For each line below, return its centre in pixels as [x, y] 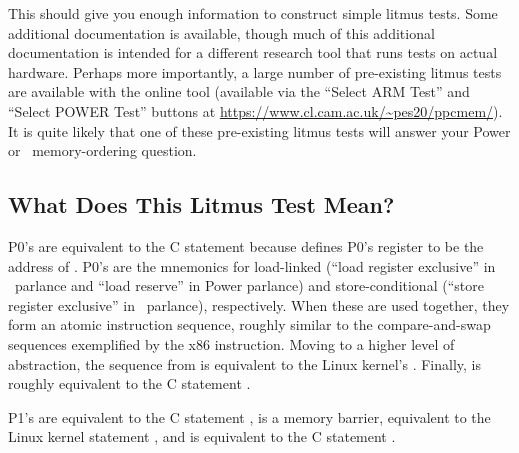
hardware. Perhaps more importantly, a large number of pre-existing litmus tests [255, 71]
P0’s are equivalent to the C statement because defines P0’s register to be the [246, 245]
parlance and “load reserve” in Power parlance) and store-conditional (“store [249, 285]
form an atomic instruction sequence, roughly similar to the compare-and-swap [249, 324]
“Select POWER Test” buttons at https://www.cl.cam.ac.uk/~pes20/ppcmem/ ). [255, 110]
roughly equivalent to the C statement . [129, 383]
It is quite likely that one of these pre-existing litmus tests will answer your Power [259, 130]
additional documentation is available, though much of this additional [221, 32]
